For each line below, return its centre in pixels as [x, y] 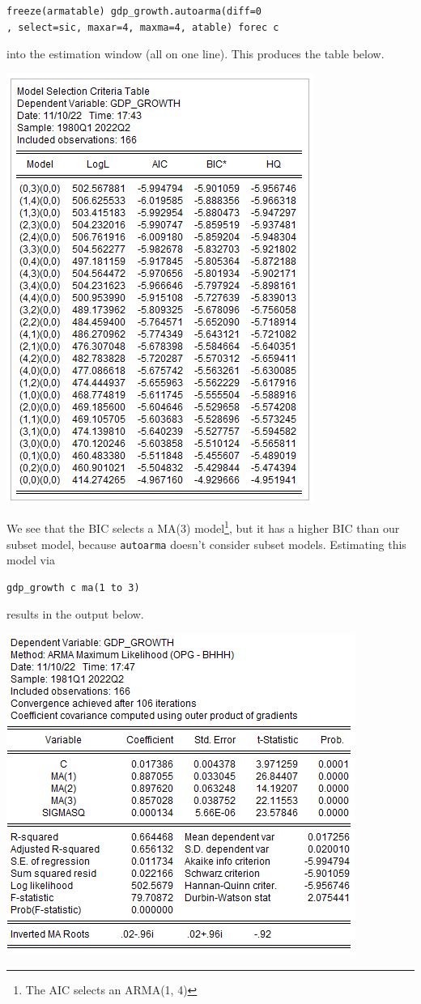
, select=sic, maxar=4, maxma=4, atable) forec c [143, 27]
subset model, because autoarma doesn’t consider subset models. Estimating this [206, 544]
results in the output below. [75, 614]
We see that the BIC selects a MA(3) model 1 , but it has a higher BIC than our [203, 527]
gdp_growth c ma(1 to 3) [73, 587]
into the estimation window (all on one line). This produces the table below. [196, 54]
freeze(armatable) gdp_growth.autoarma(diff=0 [134, 11]
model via [31, 560]
